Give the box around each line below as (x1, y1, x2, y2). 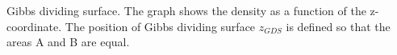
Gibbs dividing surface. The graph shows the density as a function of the (6, 2, 366, 18)
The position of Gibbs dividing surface (65, 18, 256, 34)
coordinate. (6, 18, 62, 34)
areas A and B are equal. (6, 33, 130, 50)
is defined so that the (286, 18, 391, 34)
